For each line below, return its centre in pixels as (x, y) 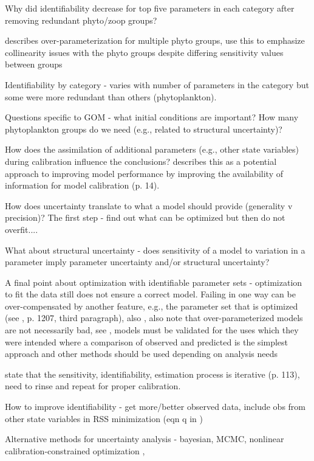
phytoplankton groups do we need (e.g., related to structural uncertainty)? (144, 129)
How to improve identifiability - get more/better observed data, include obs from (155, 407)
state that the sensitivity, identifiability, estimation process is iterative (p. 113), (152, 374)
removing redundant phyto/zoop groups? (81, 20)
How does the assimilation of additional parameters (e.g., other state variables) (152, 149)
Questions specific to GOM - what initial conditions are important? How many (152, 117)
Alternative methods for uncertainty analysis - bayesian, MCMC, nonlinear (145, 439)
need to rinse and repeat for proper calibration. (93, 386)
